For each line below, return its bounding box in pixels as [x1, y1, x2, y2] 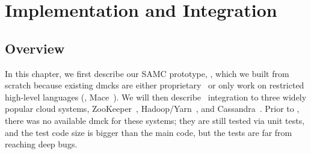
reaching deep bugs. [5, 138, 78, 150]
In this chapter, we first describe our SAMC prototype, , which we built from [5, 67, 289, 79]
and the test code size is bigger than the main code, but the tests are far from [5, 126, 292, 138]
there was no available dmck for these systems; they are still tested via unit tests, [5, 114, 305, 126]
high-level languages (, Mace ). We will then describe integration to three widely [5, 90, 307, 103]
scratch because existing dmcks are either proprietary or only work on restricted [5, 79, 304, 91]
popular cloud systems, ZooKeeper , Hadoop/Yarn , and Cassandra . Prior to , [5, 102, 300, 115]
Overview [5, 38, 65, 57]
